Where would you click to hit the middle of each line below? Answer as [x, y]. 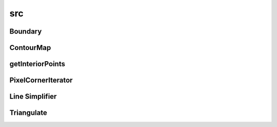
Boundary [26, 31]
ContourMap [30, 48]
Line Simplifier [33, 97]
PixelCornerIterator [41, 80]
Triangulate [28, 113]
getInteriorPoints [37, 64]
